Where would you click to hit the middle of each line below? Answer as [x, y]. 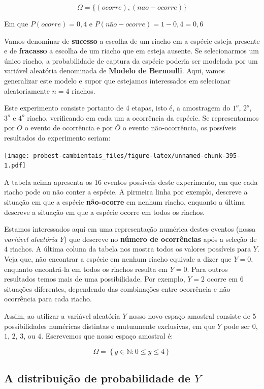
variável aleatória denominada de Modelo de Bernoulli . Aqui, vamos [114, 71]
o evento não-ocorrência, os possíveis [179, 128]
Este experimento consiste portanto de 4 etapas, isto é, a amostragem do [117, 108]
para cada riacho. [65, 299]
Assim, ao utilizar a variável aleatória [62, 315]
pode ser [237, 326]
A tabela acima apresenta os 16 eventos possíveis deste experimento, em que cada [131, 182]
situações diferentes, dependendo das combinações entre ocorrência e [110, 288]
